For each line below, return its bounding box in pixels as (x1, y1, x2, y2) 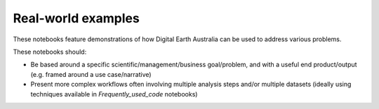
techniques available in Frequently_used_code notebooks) (30, 89, 198, 98)
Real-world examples (13, 10, 140, 26)
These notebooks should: (13, 48, 87, 56)
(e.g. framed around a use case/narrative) (30, 70, 152, 78)
